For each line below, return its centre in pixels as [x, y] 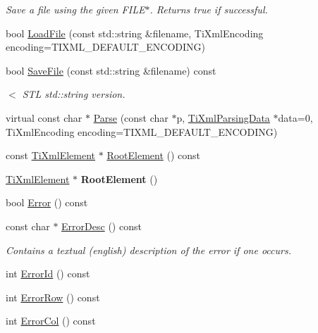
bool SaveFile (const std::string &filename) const [111, 70]
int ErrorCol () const [51, 321]
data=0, [295, 117]
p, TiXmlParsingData [223, 117]
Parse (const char [131, 117]
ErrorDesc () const [102, 226]
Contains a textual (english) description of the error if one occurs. [148, 250]
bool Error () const [47, 202]
